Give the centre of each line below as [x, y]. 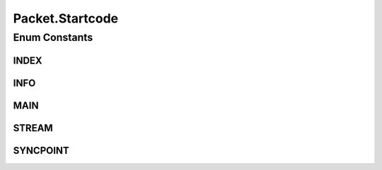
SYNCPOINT [41, 151]
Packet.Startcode [66, 18]
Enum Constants [53, 37]
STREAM [33, 128]
